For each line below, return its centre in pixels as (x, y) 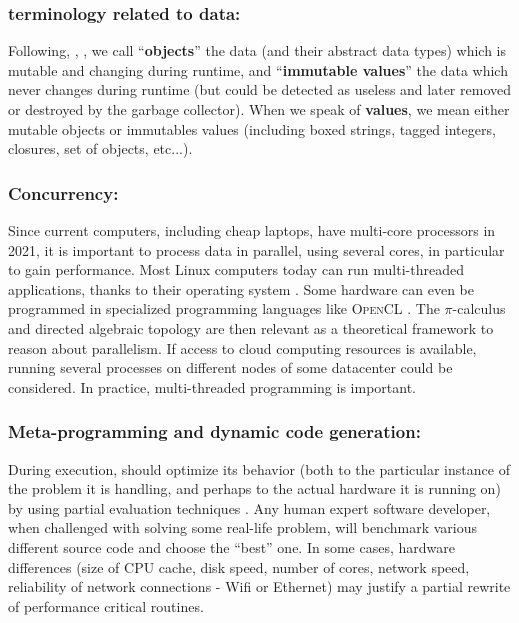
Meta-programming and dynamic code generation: (214, 431)
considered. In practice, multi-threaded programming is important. (212, 386)
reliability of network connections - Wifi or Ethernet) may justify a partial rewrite (259, 586)
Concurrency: (63, 192)
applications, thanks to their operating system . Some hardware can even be (241, 288)
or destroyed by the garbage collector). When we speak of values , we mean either (259, 109)
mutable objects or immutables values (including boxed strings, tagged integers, (252, 128)
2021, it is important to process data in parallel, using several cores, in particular (256, 249)
